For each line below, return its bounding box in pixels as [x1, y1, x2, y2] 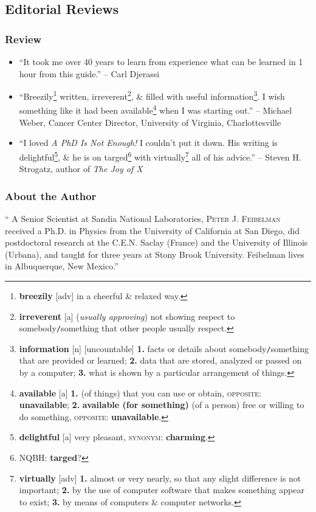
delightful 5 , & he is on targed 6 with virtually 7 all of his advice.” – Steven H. [19, 148, 301, 163]
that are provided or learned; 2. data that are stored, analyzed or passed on [19, 354, 302, 367]
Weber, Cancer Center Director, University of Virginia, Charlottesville [19, 116, 281, 128]
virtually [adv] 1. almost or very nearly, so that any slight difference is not [19, 471, 301, 484]
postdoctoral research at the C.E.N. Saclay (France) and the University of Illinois [5, 236, 308, 249]
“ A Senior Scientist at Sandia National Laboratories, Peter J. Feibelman [5, 212, 281, 224]
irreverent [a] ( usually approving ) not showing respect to [19, 310, 235, 322]
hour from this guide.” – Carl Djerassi [19, 67, 160, 80]
